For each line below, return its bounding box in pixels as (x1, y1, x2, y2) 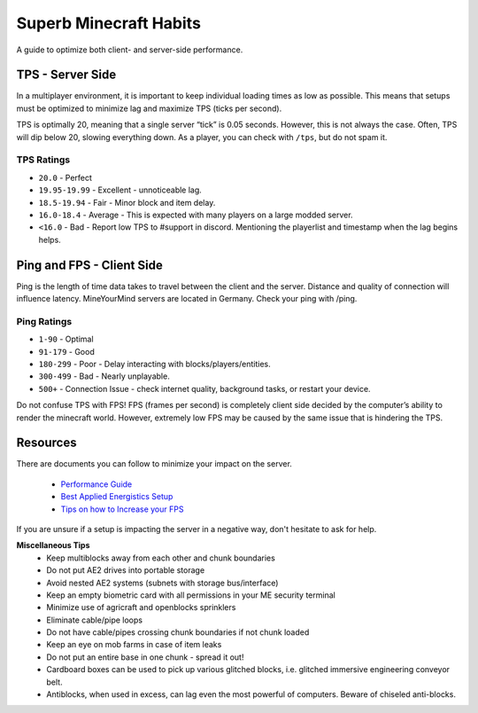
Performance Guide (60, 479, 133, 490)
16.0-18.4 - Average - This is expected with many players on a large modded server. (38, 209, 353, 220)
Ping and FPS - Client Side (16, 257, 163, 272)
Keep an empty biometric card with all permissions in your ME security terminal (46, 590, 335, 600)
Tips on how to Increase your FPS (60, 504, 184, 514)
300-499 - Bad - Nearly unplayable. (38, 371, 170, 381)
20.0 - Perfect (38, 172, 93, 183)
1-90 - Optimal (38, 333, 94, 345)
